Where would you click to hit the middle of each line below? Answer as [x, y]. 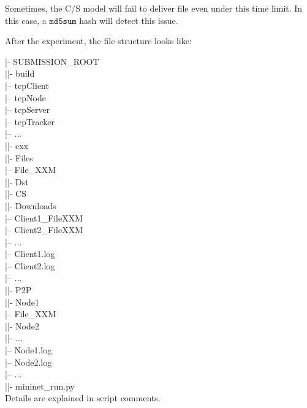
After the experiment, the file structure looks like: [98, 41]
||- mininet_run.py [40, 386]
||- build [20, 73]
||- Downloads [31, 205]
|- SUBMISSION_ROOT [52, 61]
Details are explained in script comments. [83, 398]
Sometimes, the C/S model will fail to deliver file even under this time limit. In [154, 8]
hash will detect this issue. [129, 20]
